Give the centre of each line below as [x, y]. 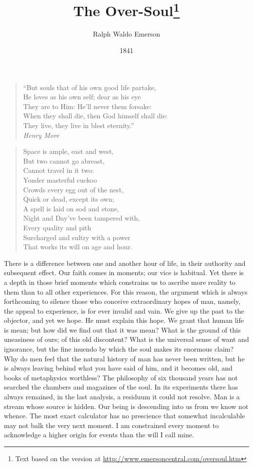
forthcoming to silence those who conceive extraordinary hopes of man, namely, [122, 301]
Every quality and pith [57, 227]
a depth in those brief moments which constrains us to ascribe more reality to [120, 282]
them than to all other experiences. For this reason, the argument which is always [126, 291]
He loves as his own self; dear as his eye [82, 97]
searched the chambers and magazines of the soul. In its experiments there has [121, 387]
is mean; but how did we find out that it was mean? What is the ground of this [122, 329]
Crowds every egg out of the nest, [73, 189]
